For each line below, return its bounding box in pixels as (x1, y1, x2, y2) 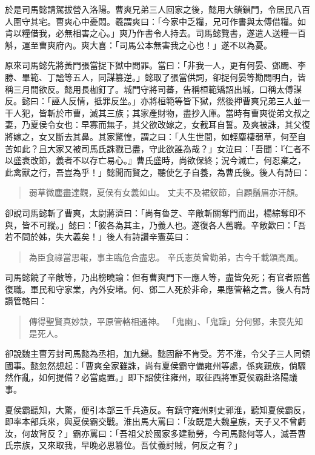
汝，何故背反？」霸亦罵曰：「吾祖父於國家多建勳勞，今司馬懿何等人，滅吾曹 (5, 427, 306, 439)
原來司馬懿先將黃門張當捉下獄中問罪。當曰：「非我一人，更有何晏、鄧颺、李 (5, 59, 306, 71)
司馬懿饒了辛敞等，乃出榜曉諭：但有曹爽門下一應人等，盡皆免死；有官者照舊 (5, 271, 310, 284)
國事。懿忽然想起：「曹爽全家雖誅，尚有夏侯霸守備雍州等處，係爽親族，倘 (5, 359, 297, 371)
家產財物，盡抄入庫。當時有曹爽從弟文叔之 (140, 106, 310, 119)
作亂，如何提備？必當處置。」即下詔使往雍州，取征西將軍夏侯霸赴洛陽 (13, 371, 289, 384)
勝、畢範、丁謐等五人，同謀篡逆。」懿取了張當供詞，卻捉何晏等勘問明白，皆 (5, 70, 306, 83)
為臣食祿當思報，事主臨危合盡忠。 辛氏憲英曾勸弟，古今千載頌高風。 (28, 250, 303, 263)
